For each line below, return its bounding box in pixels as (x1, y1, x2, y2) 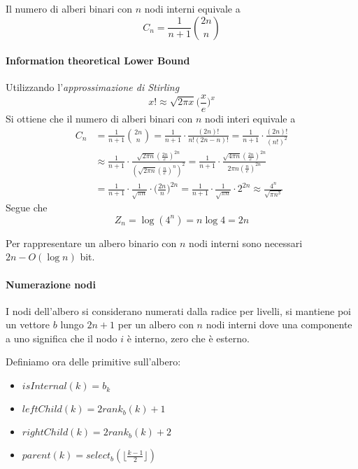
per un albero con (117, 317, 194, 332)
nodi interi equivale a (205, 111, 296, 126)
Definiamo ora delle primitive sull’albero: (6, 354, 181, 369)
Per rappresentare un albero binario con (6, 235, 177, 250)
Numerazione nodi (6, 276, 96, 291)
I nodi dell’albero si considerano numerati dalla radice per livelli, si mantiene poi (6, 303, 351, 318)
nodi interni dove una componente (206, 317, 352, 332)
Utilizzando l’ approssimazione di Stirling (6, 80, 180, 94)
